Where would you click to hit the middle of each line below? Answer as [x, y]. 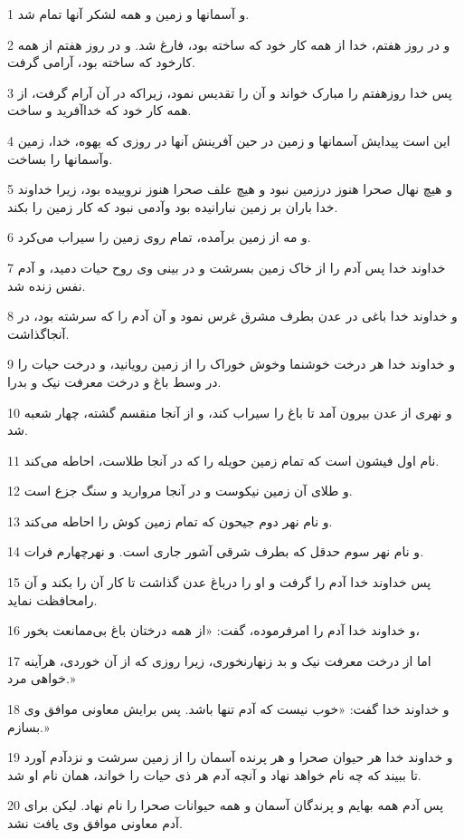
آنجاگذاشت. [38, 333]
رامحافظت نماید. [52, 599]
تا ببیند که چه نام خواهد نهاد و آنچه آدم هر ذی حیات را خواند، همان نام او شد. [214, 774]
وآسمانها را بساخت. [60, 158]
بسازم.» [28, 726]
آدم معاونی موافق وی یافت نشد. [95, 823]
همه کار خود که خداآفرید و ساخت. [99, 110]
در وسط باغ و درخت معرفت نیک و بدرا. [114, 381]
